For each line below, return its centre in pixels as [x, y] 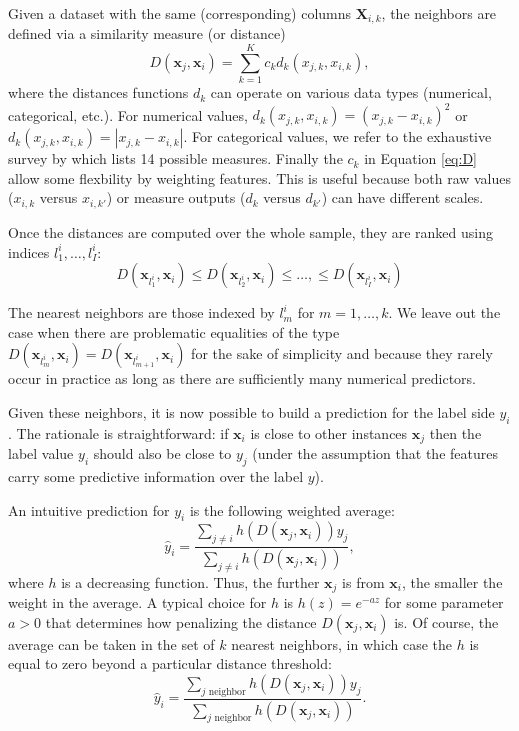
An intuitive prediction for [89, 509]
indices [29, 251]
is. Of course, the [446, 621]
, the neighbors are [439, 13]
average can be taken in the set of [111, 643]
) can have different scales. [402, 197]
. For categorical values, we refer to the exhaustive [337, 136]
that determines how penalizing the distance [181, 621]
